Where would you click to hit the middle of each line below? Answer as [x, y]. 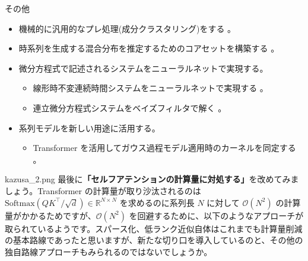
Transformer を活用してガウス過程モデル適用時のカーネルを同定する [164, 148]
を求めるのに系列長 [157, 202]
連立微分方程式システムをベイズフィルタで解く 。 [130, 107]
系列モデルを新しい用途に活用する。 [89, 128]
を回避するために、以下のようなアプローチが [216, 215]
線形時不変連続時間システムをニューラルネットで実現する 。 [150, 88]
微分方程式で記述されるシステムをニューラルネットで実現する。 [143, 68]
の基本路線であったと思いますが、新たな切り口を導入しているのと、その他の [154, 240]
